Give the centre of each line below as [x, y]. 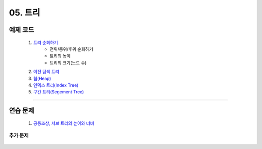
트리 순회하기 [46, 42]
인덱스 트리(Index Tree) [56, 85]
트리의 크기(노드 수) [68, 62]
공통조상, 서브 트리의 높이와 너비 [64, 123]
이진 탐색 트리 [46, 72]
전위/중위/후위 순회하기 [71, 49]
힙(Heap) [42, 78]
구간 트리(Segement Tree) [59, 92]
